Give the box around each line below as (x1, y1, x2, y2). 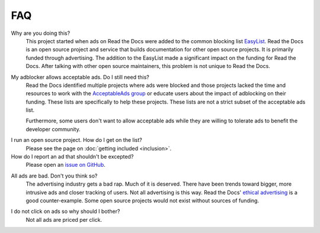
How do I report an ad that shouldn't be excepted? (11, 153, 134, 160)
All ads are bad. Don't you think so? (11, 172, 98, 179)
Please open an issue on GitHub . (25, 161, 106, 169)
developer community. (25, 125, 81, 132)
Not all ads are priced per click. (25, 216, 103, 223)
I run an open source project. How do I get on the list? (11, 137, 142, 144)
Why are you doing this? (11, 30, 71, 37)
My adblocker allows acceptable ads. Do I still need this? (11, 73, 149, 80)
